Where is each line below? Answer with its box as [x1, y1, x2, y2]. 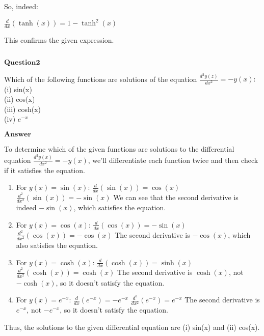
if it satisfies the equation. [4, 164, 85, 175]
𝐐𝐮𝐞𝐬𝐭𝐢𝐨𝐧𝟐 [4, 59, 40, 66]
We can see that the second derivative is [113, 192, 239, 203]
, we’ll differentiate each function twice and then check [88, 154, 258, 165]
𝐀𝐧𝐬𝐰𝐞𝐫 [4, 130, 32, 138]
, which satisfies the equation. [73, 202, 166, 213]
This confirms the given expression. [4, 34, 114, 45]
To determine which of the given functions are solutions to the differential [4, 143, 234, 154]
